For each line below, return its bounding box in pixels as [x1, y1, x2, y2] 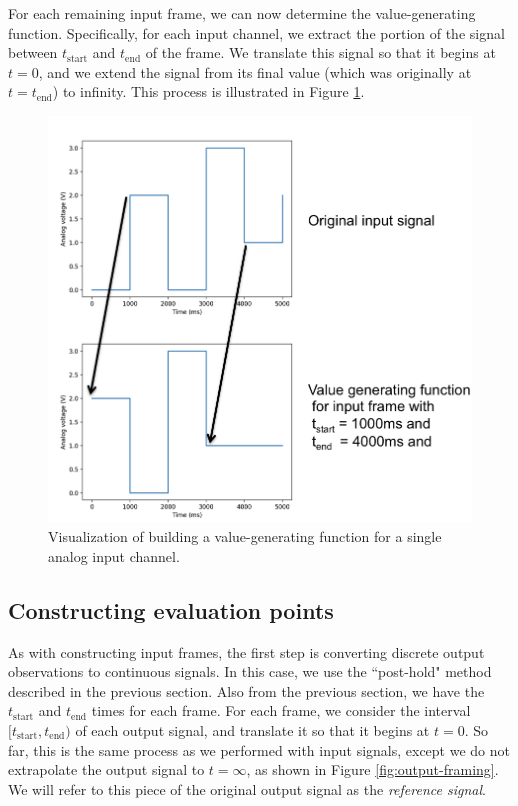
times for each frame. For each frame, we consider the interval [91, 700, 471, 721]
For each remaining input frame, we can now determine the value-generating [8, 3, 476, 23]
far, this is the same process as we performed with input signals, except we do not [8, 739, 510, 760]
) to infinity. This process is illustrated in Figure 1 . [52, 81, 365, 102]
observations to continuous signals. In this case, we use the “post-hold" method [8, 661, 492, 682]
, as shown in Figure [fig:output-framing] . [246, 759, 499, 780]
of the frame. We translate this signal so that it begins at [145, 42, 496, 63]
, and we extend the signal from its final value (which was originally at [38, 61, 472, 82]
